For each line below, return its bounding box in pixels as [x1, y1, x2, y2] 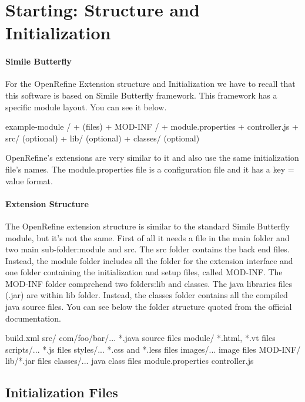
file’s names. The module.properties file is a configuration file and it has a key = [5, 163, 294, 175]
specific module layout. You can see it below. [5, 100, 167, 113]
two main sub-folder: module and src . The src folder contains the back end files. [5, 243, 290, 255]
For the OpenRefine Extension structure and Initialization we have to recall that [5, 77, 296, 90]
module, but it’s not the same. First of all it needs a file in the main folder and [5, 231, 290, 244]
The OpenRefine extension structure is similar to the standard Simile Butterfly [5, 219, 290, 232]
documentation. [5, 312, 61, 324]
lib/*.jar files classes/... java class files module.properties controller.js [5, 354, 254, 367]
